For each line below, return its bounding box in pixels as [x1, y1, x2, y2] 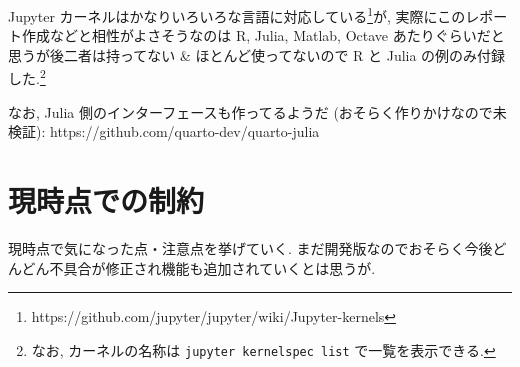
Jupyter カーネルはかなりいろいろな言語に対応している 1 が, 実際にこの [8, 3, 466, 26]
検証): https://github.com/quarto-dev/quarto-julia [8, 121, 320, 142]
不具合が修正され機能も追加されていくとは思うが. [49, 257, 376, 278]
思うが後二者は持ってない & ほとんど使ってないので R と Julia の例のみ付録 [8, 44, 506, 65]
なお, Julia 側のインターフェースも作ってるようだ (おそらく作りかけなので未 [8, 101, 507, 122]
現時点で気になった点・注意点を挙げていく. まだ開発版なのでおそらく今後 [8, 238, 493, 258]
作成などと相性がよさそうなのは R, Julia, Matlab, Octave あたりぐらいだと [21, 25, 505, 46]
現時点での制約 [8, 180, 205, 221]
